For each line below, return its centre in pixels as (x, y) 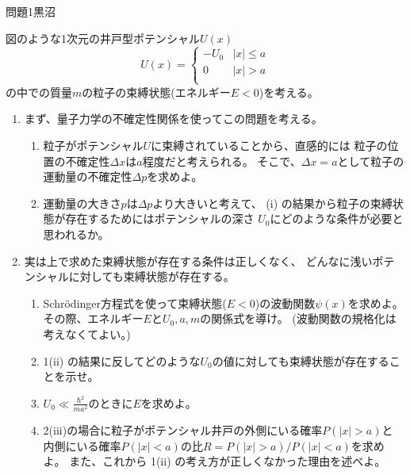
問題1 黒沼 (31, 11)
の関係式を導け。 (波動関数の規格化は (298, 318)
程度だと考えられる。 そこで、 (222, 161)
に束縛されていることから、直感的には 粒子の (269, 145)
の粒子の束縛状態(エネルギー (156, 92)
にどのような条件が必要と (337, 218)
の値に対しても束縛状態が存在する (301, 360)
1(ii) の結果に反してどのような (122, 360)
